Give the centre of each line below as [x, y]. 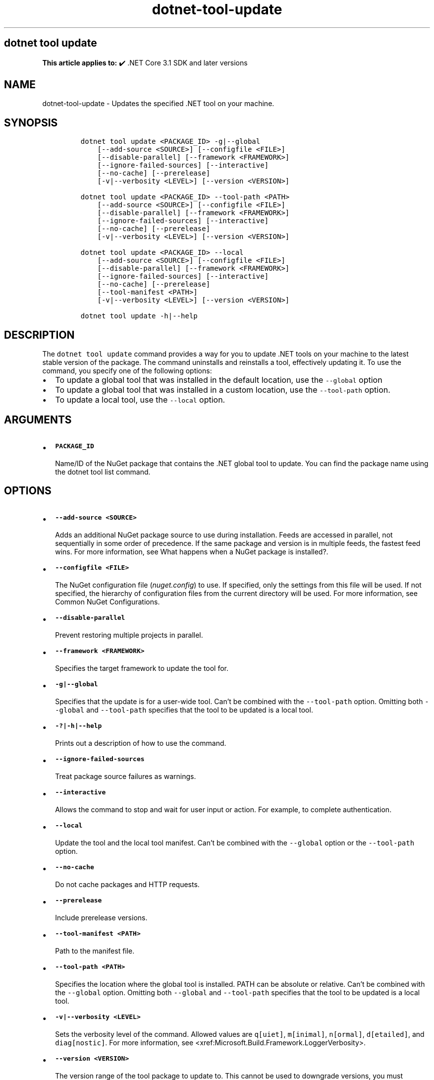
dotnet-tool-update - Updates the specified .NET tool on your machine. [158, 104]
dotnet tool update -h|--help [139, 316]
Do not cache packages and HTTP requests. [127, 884]
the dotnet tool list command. [103, 472]
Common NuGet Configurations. [108, 601]
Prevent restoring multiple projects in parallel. [129, 635]
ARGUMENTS [38, 420]
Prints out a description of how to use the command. [141, 743]
